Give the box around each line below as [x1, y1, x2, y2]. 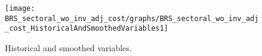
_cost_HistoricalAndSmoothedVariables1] [5, 24, 169, 33]
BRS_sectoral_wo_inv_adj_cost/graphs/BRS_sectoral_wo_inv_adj [5, 14, 259, 23]
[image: [5, 4, 35, 13]
